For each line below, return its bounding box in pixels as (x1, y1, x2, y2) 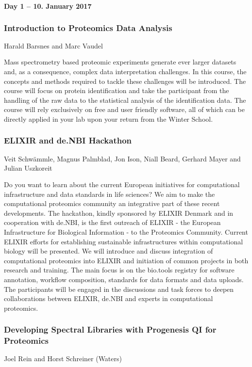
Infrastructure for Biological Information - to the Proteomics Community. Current (4, 226, 248, 237)
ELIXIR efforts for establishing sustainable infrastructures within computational (4, 236, 243, 246)
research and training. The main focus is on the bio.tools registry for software (4, 265, 235, 275)
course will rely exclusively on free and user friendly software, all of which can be (4, 104, 245, 114)
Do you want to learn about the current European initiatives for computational (4, 179, 240, 189)
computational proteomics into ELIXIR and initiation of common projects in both (4, 255, 249, 265)
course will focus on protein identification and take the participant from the (4, 85, 229, 96)
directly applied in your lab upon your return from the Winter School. (4, 113, 213, 124)
